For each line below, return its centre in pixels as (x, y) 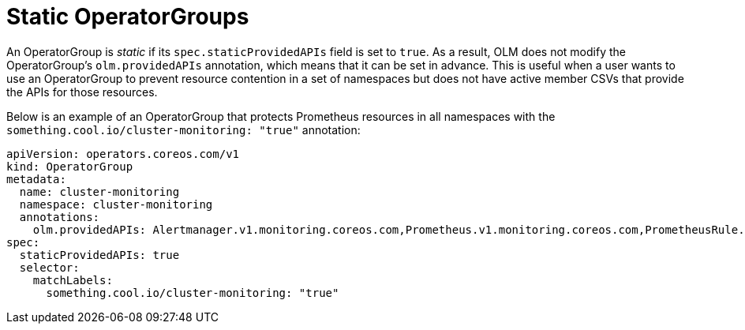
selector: (49, 267)
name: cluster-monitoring (99, 191)
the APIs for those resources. (82, 92)
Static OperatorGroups (128, 17)
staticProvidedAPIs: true (99, 255)
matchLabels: (73, 280)
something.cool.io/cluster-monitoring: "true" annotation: (183, 129)
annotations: (60, 217)
